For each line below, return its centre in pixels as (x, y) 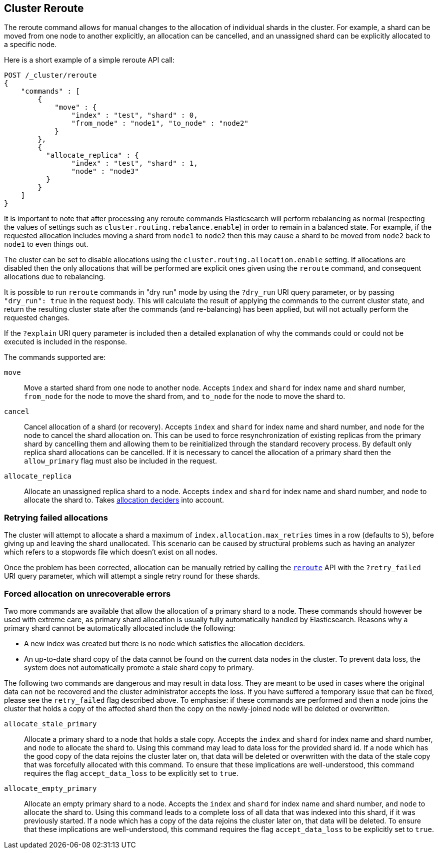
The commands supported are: (55, 357)
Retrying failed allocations (56, 517)
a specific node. (30, 45)
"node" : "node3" (105, 171)
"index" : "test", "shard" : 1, (134, 163)
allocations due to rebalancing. (55, 277)
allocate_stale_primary (50, 724)
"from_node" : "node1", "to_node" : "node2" (160, 123)
